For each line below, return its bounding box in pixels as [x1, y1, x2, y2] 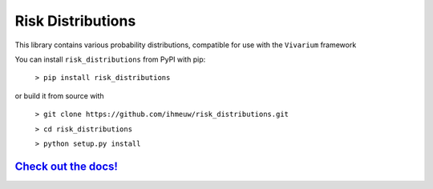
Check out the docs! [14, 159, 118, 173]
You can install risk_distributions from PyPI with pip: [14, 54, 206, 64]
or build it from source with [14, 90, 104, 100]
